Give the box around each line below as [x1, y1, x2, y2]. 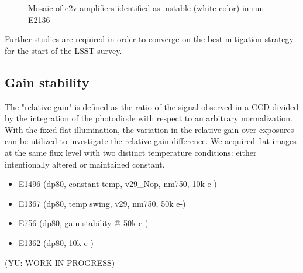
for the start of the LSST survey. [5, 44, 122, 56]
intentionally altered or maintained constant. [5, 158, 165, 170]
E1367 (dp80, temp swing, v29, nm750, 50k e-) [18, 197, 186, 209]
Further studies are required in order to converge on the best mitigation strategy [5, 33, 294, 45]
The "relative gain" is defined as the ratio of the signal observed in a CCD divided [5, 100, 299, 112]
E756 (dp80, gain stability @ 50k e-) [18, 217, 149, 229]
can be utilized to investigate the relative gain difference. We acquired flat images [5, 135, 297, 147]
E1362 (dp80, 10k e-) [18, 236, 94, 248]
